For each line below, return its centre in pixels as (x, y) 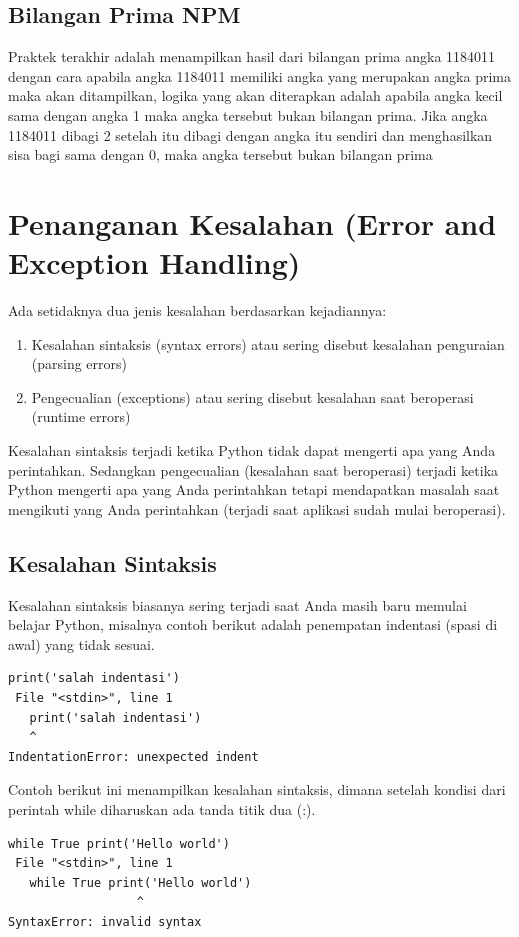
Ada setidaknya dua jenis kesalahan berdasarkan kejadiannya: (197, 310)
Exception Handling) (154, 262)
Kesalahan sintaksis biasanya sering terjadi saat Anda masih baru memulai (237, 604)
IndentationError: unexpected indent (133, 756)
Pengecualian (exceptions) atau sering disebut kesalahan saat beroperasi (252, 396)
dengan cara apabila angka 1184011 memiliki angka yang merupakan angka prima (259, 75)
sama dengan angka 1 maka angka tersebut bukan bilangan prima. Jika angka (248, 114)
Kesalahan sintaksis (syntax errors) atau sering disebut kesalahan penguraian (268, 343)
